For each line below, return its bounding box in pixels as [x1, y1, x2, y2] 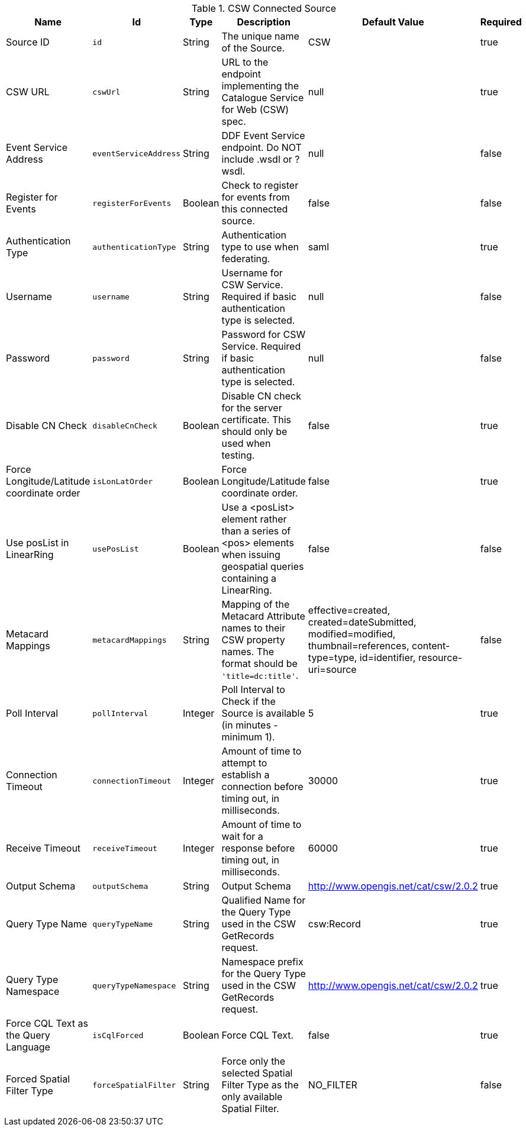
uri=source [308, 663, 357, 675]
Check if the [221, 695, 276, 707]
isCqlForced [92, 1030, 144, 1040]
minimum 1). [221, 731, 275, 743]
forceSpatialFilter [92, 1080, 176, 1090]
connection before [221, 781, 304, 792]
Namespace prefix [221, 956, 304, 968]
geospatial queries [221, 560, 304, 572]
